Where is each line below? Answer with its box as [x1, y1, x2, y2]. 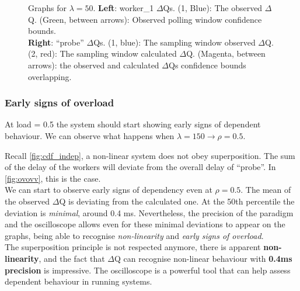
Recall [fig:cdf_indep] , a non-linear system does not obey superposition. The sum [5, 149, 295, 161]
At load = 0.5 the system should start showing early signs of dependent [5, 118, 261, 130]
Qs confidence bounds [169, 58, 246, 71]
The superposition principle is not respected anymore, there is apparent [5, 241, 261, 253]
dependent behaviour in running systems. [5, 275, 152, 287]
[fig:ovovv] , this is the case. [5, 172, 101, 184]
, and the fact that [39, 252, 105, 264]
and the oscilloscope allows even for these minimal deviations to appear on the [5, 218, 285, 230]
